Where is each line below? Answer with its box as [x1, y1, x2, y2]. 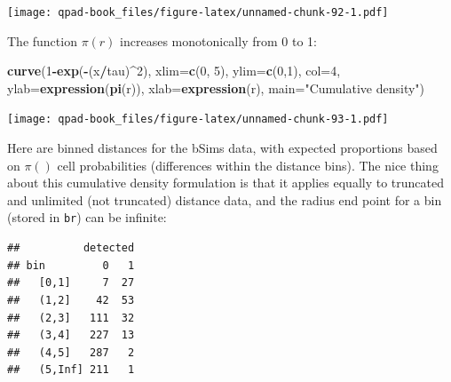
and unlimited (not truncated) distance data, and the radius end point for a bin [7, 190, 442, 209]
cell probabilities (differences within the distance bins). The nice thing [57, 155, 439, 174]
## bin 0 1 [7, 259, 135, 272]
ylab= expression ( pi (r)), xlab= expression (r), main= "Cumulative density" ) [7, 78, 425, 97]
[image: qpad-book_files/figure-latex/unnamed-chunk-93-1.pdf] [7, 113, 389, 126]
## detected [7, 242, 135, 255]
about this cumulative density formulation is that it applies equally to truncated [7, 173, 444, 192]
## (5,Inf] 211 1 [7, 363, 135, 377]
